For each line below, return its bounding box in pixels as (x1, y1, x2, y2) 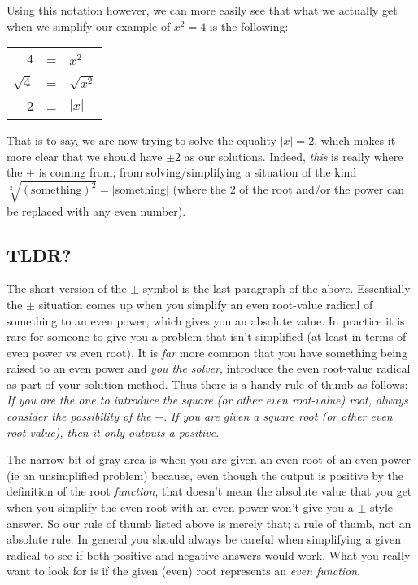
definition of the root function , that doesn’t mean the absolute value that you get (7, 482, 412, 500)
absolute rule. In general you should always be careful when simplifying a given (7, 530, 401, 548)
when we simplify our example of (7, 17, 171, 34)
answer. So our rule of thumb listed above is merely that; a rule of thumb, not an (7, 514, 411, 531)
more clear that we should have (7, 147, 163, 164)
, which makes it (314, 132, 396, 149)
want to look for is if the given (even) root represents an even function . (7, 562, 361, 579)
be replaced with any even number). (7, 202, 186, 219)
